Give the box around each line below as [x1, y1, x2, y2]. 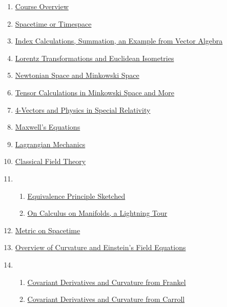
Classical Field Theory [15, 156, 86, 167]
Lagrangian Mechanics [15, 138, 86, 149]
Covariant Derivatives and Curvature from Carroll [27, 294, 185, 304]
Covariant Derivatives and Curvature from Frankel [27, 276, 186, 287]
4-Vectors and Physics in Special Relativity [15, 104, 151, 115]
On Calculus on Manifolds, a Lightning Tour [27, 208, 168, 218]
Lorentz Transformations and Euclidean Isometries [15, 52, 174, 63]
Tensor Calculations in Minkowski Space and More [15, 87, 175, 97]
